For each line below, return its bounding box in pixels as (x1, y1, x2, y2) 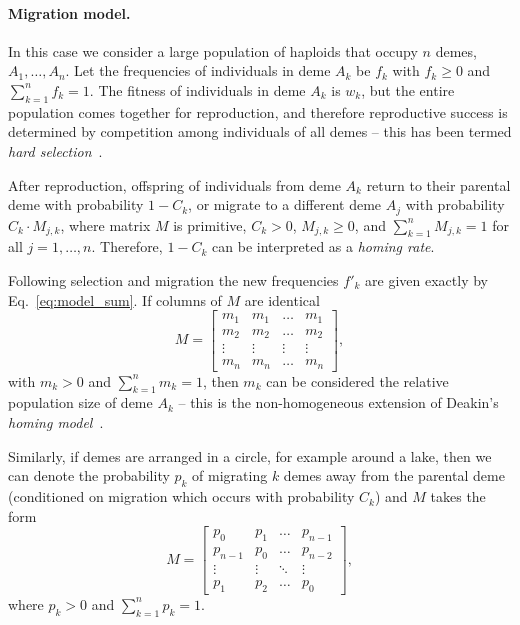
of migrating (192, 465, 268, 486)
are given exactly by (365, 270, 488, 290)
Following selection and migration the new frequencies (8, 270, 339, 290)
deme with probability (8, 194, 144, 215)
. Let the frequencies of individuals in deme (65, 60, 331, 81)
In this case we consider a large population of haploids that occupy (8, 40, 418, 61)
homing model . (8, 412, 104, 433)
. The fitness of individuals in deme (89, 79, 306, 100)
